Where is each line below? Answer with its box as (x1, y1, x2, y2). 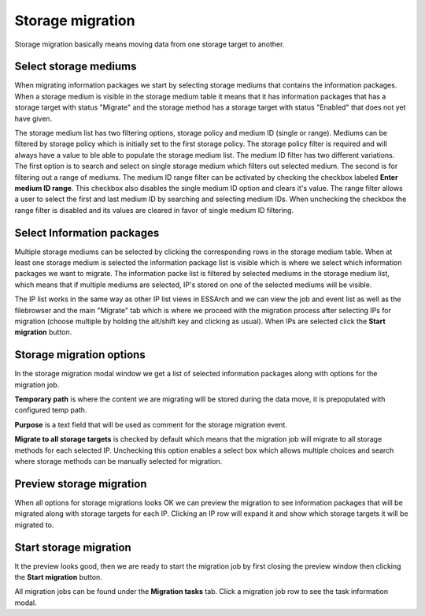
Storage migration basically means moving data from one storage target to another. (14, 39, 285, 49)
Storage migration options (14, 348, 146, 362)
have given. (14, 114, 53, 123)
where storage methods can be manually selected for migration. (14, 457, 223, 466)
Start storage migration (14, 540, 131, 554)
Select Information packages (14, 226, 160, 240)
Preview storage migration (14, 477, 147, 491)
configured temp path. (14, 405, 87, 415)
